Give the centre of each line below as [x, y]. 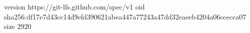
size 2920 [18, 26]
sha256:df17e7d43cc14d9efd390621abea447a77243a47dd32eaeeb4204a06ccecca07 [125, 16]
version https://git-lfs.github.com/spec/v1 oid [74, 6]
